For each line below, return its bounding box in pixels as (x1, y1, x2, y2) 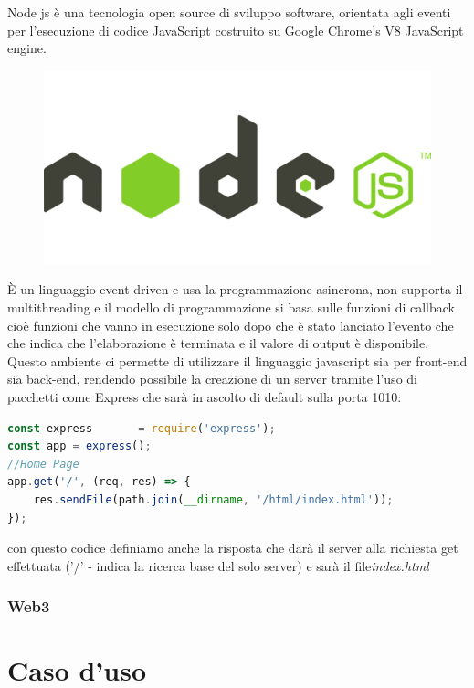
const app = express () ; (7, 439, 152, 453)
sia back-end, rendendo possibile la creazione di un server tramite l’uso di (7, 369, 417, 388)
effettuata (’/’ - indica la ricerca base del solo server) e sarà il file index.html (7, 556, 429, 575)
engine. (7, 38, 47, 58)
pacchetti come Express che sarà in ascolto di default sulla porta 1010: (7, 386, 402, 406)
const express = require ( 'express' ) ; (7, 421, 276, 435)
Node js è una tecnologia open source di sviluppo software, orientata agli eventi (7, 3, 451, 21)
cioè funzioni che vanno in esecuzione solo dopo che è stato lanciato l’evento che (7, 315, 454, 334)
